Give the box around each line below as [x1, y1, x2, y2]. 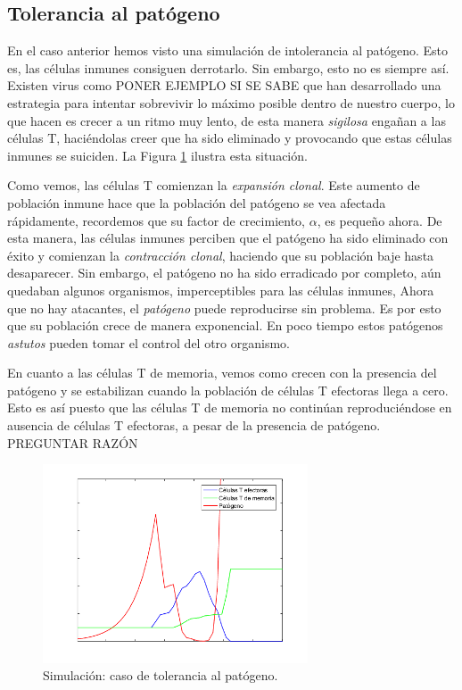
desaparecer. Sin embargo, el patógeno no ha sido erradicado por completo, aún [7, 263, 441, 282]
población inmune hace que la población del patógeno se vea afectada [7, 193, 386, 212]
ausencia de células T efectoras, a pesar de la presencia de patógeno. [7, 416, 381, 435]
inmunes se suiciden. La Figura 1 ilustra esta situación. [7, 145, 308, 164]
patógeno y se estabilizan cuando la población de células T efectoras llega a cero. [7, 380, 449, 399]
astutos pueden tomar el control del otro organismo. [7, 333, 290, 352]
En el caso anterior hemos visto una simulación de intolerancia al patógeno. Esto [7, 41, 448, 60]
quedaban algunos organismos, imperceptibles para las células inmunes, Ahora [7, 280, 434, 299]
